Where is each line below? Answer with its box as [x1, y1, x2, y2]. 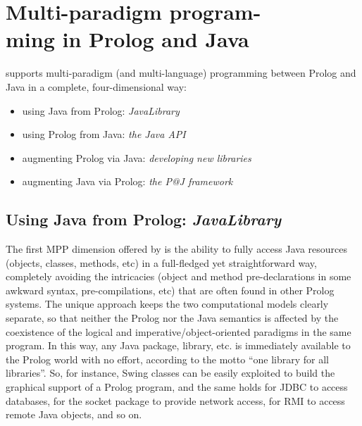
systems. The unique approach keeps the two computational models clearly [6, 296, 329, 311]
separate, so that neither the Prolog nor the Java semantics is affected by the [6, 311, 339, 325]
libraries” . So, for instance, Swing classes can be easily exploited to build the [6, 365, 335, 380]
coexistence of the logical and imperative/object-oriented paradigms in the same [6, 324, 351, 339]
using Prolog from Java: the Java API [22, 127, 186, 142]
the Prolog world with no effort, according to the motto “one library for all [6, 351, 329, 366]
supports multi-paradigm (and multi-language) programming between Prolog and [6, 65, 356, 80]
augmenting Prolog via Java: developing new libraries [22, 150, 251, 165]
